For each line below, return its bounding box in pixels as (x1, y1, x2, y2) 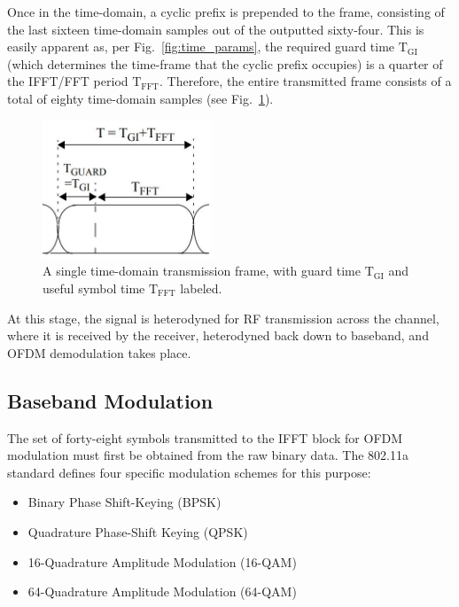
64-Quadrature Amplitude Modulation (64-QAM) (27, 582, 297, 601)
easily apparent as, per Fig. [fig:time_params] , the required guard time (7, 37, 395, 56)
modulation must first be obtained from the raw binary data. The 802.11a (7, 446, 409, 464)
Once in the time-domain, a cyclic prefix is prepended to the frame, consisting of (7, 3, 445, 20)
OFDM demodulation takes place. (7, 343, 191, 362)
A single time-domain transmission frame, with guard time (43, 261, 361, 280)
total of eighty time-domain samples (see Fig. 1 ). (7, 89, 274, 107)
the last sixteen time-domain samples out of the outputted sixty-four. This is (7, 19, 424, 38)
